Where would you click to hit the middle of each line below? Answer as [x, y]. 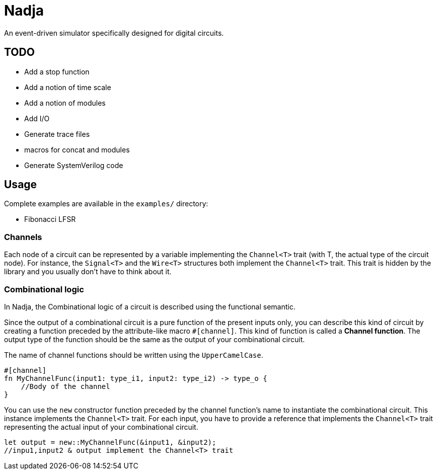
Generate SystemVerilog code [74, 165]
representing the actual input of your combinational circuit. [101, 427]
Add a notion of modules [65, 103]
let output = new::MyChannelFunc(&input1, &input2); [110, 442]
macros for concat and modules [77, 149]
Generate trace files [57, 134]
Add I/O [37, 118]
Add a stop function [57, 71]
